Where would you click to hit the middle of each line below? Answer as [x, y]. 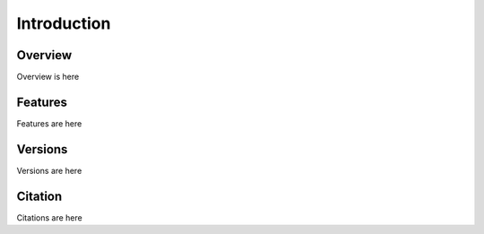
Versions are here [49, 170]
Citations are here [49, 217]
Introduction [64, 23]
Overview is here [48, 77]
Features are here [49, 123]
